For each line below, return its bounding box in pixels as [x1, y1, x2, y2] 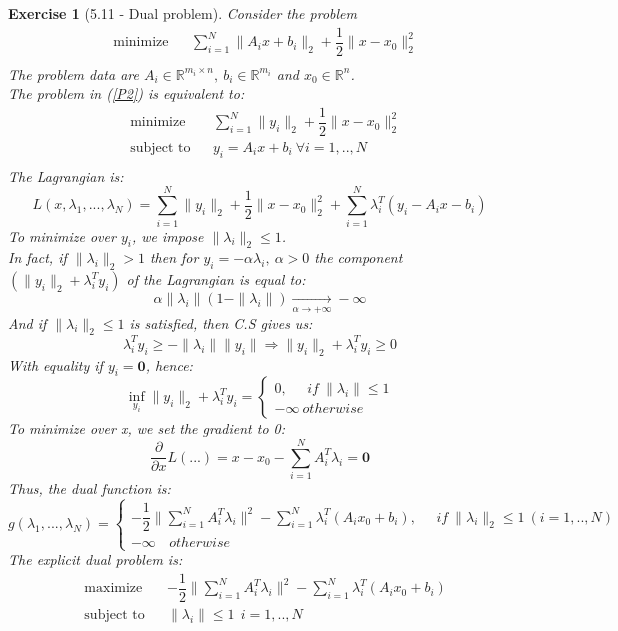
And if [8, 312, 47, 333]
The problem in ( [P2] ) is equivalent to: [8, 83, 245, 104]
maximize [84, 581, 143, 596]
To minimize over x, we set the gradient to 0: [8, 418, 286, 439]
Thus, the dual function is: [8, 478, 171, 499]
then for [149, 247, 199, 268]
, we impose [131, 225, 204, 246]
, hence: [145, 354, 193, 375]
